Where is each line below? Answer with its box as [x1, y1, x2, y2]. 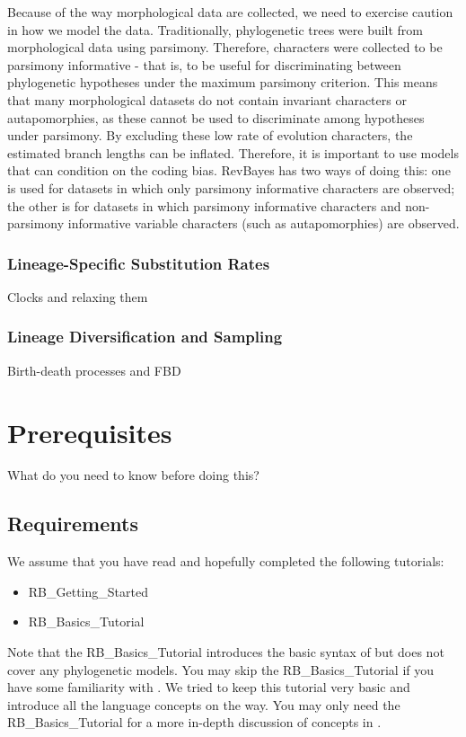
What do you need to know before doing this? [7, 466, 259, 484]
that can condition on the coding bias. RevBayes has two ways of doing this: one [7, 161, 451, 180]
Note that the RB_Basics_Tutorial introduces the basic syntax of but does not [7, 643, 444, 662]
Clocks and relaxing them [7, 287, 148, 306]
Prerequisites [7, 413, 172, 450]
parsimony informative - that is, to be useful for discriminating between [7, 55, 401, 74]
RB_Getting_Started [28, 582, 148, 600]
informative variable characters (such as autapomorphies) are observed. [67, 214, 460, 233]
